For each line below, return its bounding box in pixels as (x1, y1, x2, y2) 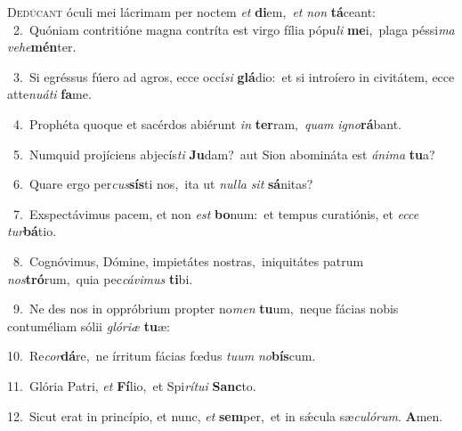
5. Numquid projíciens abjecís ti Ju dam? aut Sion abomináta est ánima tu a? (12, 144, 435, 163)
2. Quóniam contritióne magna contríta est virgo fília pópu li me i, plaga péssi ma (12, 20, 455, 38)
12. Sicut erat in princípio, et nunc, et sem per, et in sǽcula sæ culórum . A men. (7, 406, 443, 425)
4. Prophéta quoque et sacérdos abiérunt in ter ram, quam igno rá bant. (12, 114, 401, 133)
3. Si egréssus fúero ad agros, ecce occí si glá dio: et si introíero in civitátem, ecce (12, 67, 455, 85)
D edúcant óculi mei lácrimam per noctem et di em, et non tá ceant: (7, 3, 376, 20)
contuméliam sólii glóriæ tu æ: (7, 316, 170, 335)
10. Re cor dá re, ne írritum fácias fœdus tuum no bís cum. (7, 346, 316, 365)
